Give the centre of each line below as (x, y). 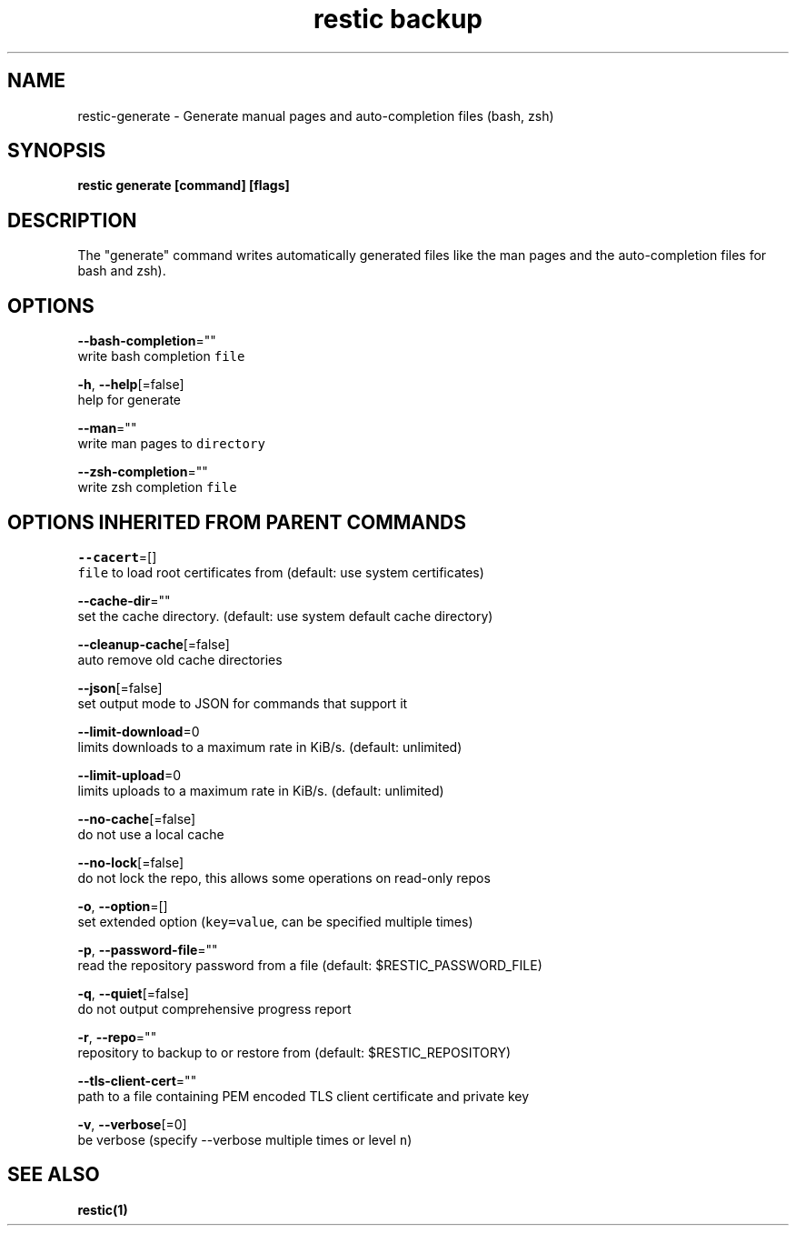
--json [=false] (120, 687)
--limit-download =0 (139, 731)
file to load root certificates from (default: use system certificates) (281, 572)
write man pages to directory (171, 444)
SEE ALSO (54, 1175)
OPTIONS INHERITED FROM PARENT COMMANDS (237, 522)
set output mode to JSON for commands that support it (243, 703)
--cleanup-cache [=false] (154, 644)
